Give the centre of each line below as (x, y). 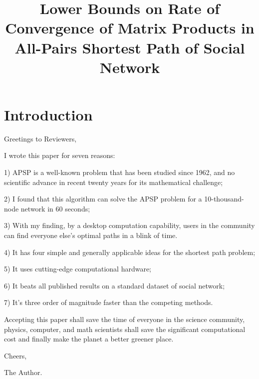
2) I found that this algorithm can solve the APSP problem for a (103, 199)
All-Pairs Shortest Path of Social (130, 47)
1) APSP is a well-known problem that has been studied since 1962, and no (120, 172)
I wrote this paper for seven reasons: (60, 155)
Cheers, (15, 355)
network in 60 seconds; (55, 208)
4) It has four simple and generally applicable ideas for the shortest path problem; (130, 252)
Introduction (48, 114)
